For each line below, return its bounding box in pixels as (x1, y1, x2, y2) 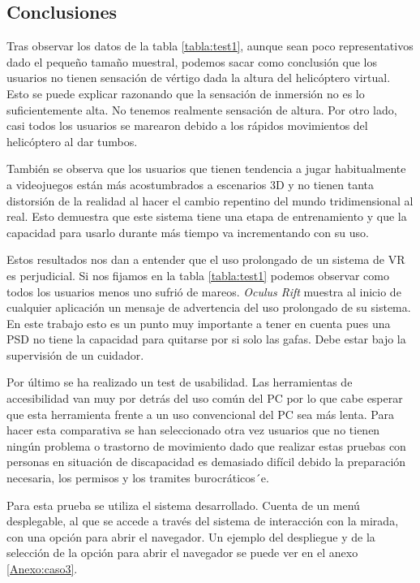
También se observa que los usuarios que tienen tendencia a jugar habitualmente (6, 160, 406, 177)
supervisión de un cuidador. (6, 346, 144, 363)
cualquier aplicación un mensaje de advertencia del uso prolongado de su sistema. (6, 299, 411, 316)
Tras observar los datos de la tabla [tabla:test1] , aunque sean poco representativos (6, 37, 414, 54)
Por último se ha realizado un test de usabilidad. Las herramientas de (6, 374, 353, 391)
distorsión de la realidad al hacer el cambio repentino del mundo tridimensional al (6, 192, 414, 209)
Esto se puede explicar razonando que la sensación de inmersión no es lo (6, 84, 365, 101)
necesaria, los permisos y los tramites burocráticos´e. (6, 469, 269, 486)
